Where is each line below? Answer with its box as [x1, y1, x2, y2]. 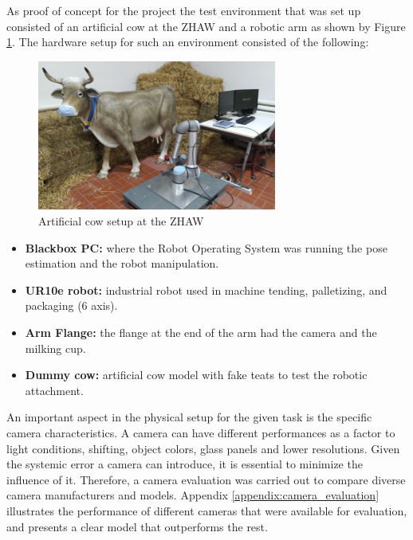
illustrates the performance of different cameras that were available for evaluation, [6, 502, 407, 518]
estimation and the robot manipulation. [25, 255, 219, 272]
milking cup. [25, 339, 86, 356]
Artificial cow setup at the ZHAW [38, 213, 204, 229]
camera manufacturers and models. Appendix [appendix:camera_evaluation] [6, 487, 380, 503]
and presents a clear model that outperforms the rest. [6, 518, 268, 534]
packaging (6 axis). [25, 297, 118, 314]
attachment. [25, 382, 84, 398]
